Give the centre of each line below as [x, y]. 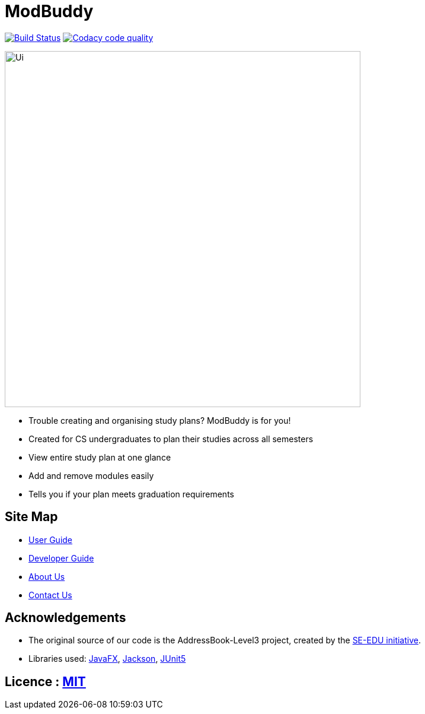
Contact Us [50, 595]
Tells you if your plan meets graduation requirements [131, 494]
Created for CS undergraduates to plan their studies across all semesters [171, 439]
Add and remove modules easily [91, 475]
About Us [47, 576]
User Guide [51, 540]
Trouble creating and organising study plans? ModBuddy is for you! [160, 420]
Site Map [31, 517]
